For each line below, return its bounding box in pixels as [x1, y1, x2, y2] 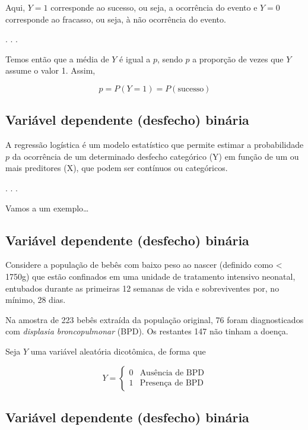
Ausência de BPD [139, 369, 204, 378]
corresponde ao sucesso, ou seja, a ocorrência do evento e [50, 1, 258, 13]
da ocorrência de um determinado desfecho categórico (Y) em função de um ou [12, 150, 299, 162]
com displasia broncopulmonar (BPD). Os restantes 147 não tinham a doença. [5, 325, 288, 337]
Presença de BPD [139, 378, 204, 387]
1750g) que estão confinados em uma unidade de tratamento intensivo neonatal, [5, 270, 296, 282]
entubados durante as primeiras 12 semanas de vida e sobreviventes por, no [5, 282, 280, 294]
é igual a [119, 52, 151, 65]
